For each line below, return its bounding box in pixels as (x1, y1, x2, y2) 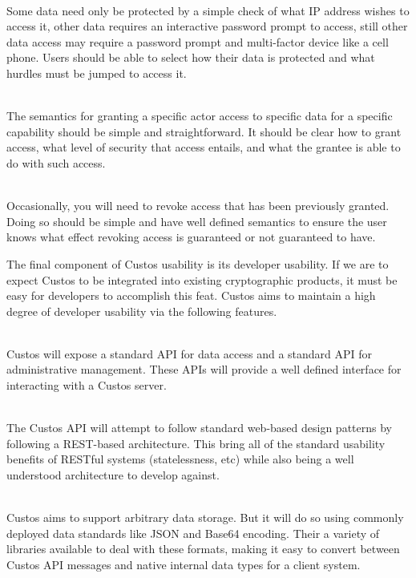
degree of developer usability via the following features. (6, 302, 277, 319)
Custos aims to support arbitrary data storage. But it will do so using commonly (6, 509, 404, 526)
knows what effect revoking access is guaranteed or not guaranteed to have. (6, 228, 376, 245)
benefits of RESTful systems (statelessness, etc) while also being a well (6, 451, 354, 467)
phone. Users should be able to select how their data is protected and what (6, 49, 375, 66)
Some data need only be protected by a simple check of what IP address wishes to (6, 2, 410, 18)
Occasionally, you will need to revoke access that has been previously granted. (6, 197, 390, 214)
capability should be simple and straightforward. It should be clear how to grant (6, 123, 402, 139)
